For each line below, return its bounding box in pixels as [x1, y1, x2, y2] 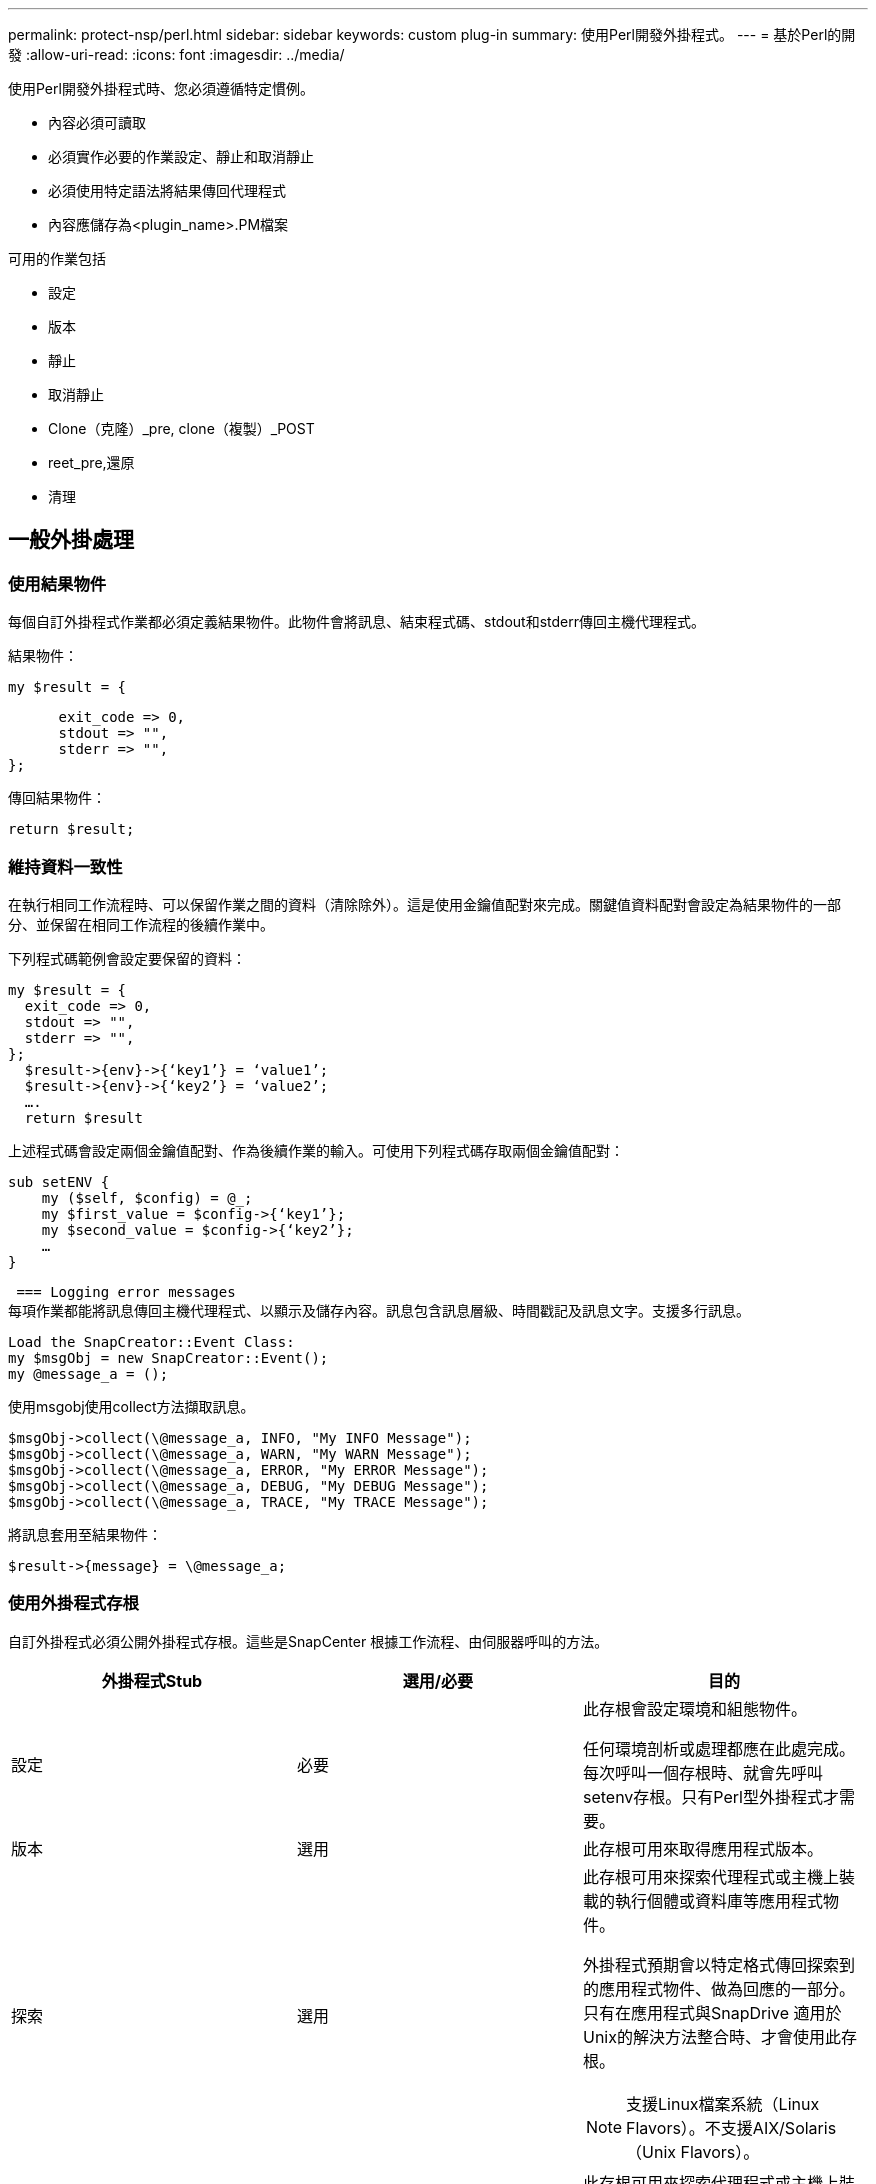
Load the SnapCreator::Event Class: [8, 1333, 295, 1350]
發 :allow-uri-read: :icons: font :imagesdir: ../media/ [8, 46, 345, 63]
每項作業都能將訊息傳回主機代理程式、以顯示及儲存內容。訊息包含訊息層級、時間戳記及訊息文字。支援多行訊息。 [8, 1302, 750, 1319]
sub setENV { [8, 1173, 110, 1190]
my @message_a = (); [8, 1365, 169, 1382]
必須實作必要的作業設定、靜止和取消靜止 [48, 148, 314, 165]
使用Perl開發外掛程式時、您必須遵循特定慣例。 [8, 80, 314, 97]
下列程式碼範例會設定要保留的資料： [8, 949, 246, 967]
